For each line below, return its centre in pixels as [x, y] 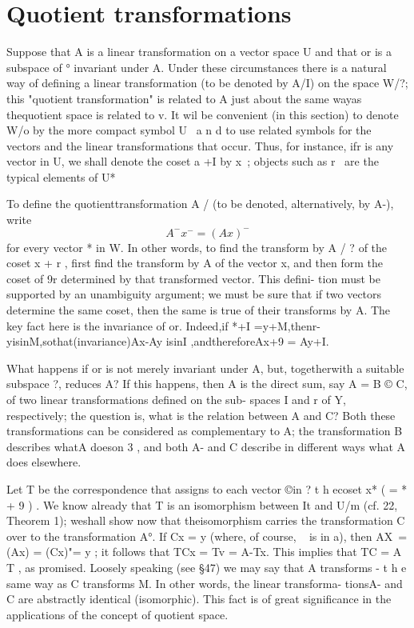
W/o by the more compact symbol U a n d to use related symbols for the [189, 130]
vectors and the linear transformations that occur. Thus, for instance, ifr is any [200, 145]
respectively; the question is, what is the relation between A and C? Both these [201, 415]
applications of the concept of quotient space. [117, 614]
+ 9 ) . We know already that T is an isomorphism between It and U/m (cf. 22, [202, 504]
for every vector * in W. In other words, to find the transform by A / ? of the [197, 247]
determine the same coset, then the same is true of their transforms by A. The [199, 310]
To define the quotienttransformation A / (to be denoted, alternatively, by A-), [200, 204]
